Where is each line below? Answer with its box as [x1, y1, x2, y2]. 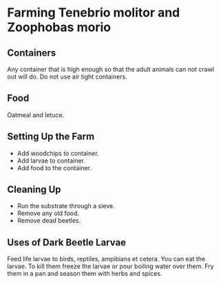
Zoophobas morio [7, 19, 112, 35]
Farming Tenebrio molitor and [7, 5, 180, 21]
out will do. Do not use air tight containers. [7, 72, 127, 81]
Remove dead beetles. [17, 216, 81, 225]
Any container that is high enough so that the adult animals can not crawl [7, 65, 215, 73]
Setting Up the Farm [7, 131, 95, 143]
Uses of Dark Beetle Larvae [7, 236, 126, 248]
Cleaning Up [7, 184, 61, 196]
